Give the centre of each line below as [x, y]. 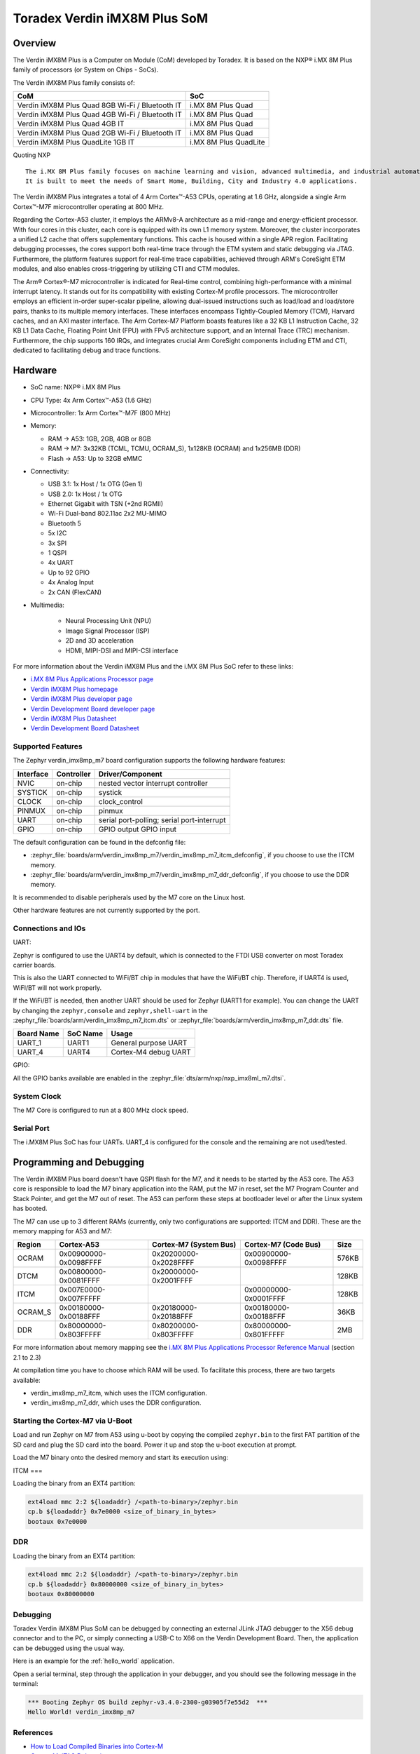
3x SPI [57, 543]
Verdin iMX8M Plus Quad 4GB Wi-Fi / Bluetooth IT [99, 114]
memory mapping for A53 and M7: [62, 1231]
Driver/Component [130, 774]
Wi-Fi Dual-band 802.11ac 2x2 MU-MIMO [107, 514]
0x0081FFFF [80, 1280]
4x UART [61, 563]
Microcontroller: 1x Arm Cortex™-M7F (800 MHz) [101, 413]
